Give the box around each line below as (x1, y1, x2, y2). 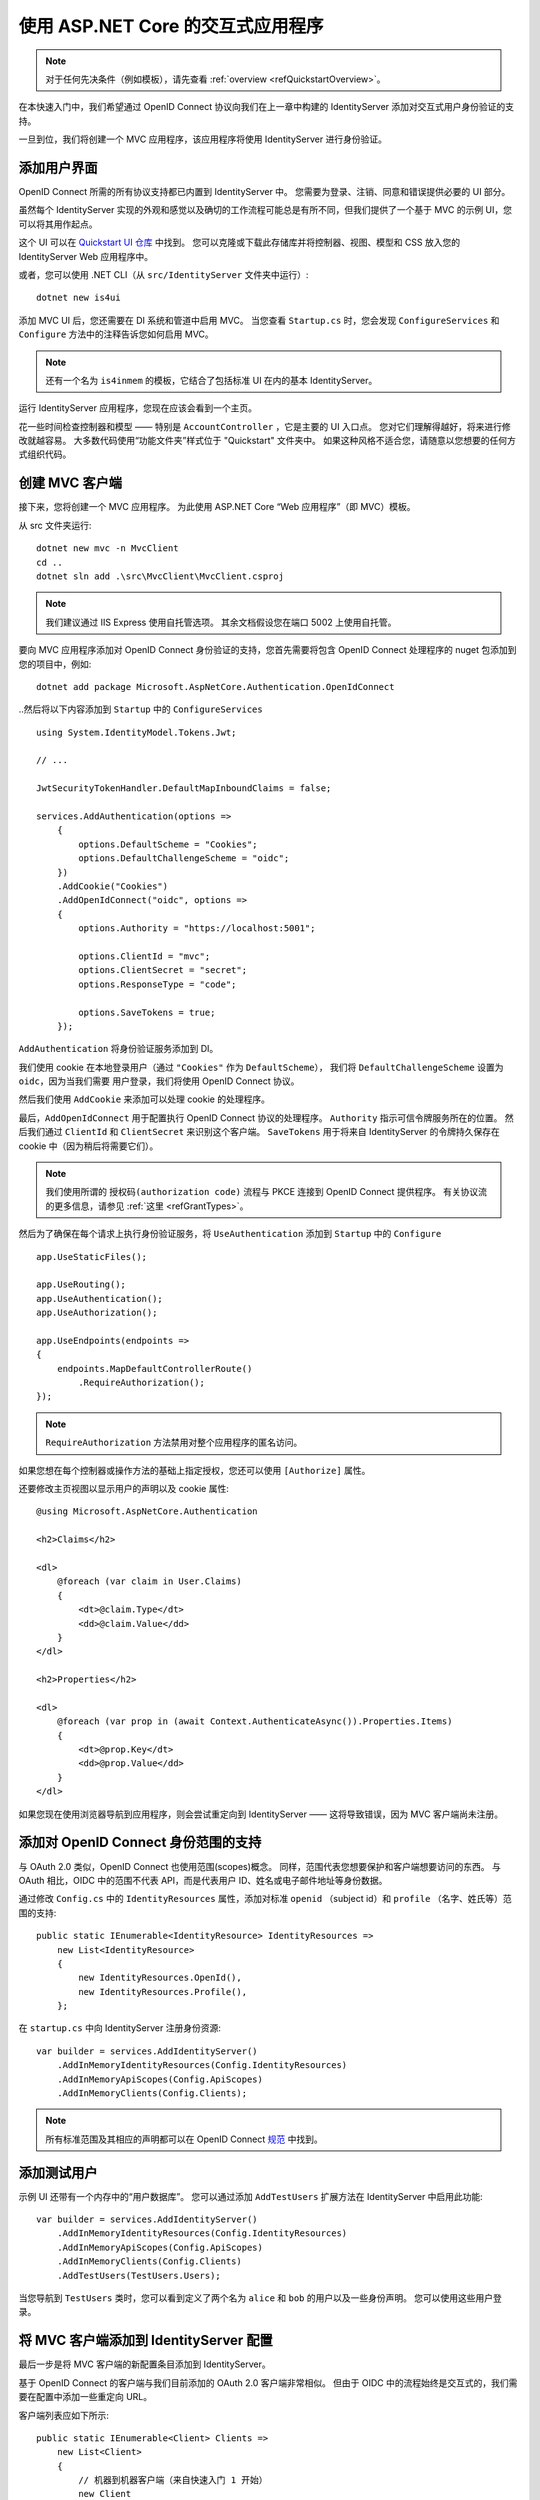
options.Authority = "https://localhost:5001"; (78, 923, 316, 934)
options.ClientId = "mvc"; (78, 950, 211, 962)
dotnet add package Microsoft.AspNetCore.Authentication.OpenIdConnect (36, 681, 395, 692)
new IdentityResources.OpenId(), (78, 1972, 242, 1984)
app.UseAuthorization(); (36, 1307, 158, 1319)
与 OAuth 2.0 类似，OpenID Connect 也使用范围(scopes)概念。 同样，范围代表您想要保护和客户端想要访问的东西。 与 (18, 1860, 502, 1872)
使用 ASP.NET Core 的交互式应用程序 (18, 15, 324, 37)
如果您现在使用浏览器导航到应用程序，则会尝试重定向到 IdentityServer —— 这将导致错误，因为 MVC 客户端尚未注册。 (18, 1808, 504, 1820)
